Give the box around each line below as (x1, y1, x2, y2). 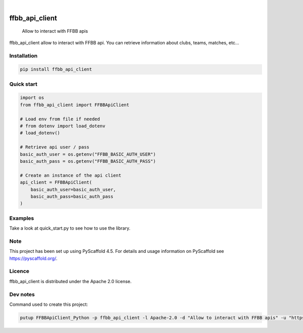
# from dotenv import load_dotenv (20, 123, 106, 129)
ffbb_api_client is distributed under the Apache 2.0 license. (9, 278, 132, 284)
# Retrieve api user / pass (20, 144, 89, 150)
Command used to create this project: (9, 301, 88, 307)
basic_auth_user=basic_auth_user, (30, 186, 116, 192)
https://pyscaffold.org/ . (9, 255, 58, 261)
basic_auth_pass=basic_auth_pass (30, 193, 114, 199)
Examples (9, 215, 34, 222)
